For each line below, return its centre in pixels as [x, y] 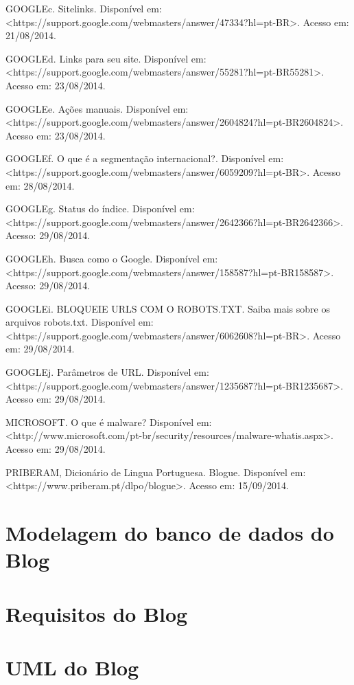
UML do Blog [72, 667]
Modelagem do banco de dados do [170, 532]
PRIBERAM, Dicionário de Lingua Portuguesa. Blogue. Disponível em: [156, 472]
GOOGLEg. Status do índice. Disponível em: [100, 209]
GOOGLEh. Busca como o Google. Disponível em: [112, 258]
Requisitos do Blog [97, 613]
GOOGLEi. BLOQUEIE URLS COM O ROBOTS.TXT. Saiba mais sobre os [168, 308]
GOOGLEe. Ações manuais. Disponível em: [97, 108]
